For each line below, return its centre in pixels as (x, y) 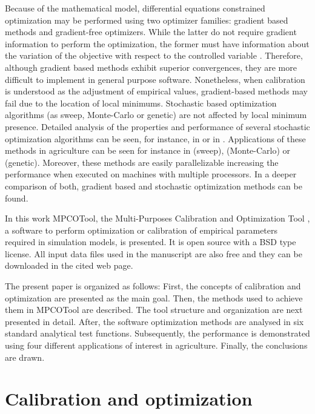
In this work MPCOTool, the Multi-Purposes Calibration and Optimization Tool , (157, 218)
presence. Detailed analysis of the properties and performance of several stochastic (157, 126)
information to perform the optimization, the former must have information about (157, 43)
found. (17, 198)
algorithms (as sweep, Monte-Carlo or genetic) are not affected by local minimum (156, 115)
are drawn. (25, 357)
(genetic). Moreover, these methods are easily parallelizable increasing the (142, 162)
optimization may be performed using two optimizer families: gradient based (147, 20)
